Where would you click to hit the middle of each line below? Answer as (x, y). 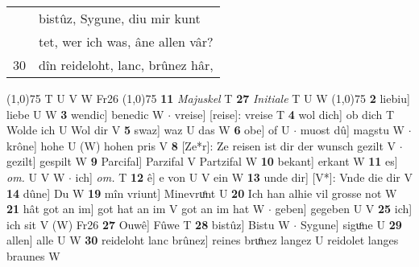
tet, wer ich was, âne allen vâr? (126, 41)
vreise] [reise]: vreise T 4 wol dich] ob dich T (284, 114)
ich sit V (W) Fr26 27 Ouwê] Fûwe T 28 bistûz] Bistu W (148, 224)
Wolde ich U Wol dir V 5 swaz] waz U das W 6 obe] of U (148, 130)
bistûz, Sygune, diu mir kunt (120, 18)
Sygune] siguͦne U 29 (351, 224)
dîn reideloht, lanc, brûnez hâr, (126, 65)
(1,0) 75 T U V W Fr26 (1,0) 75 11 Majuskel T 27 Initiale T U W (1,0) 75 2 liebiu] (208, 98)
